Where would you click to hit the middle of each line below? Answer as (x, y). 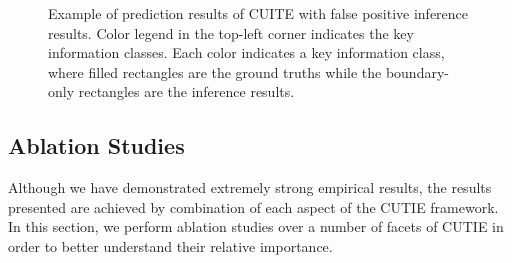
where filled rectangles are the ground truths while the (215, 71)
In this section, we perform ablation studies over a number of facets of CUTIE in (256, 226)
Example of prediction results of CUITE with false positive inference (258, 13)
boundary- (417, 71)
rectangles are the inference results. (186, 91)
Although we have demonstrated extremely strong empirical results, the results (250, 187)
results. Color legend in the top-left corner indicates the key (231, 32)
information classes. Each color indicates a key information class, (246, 52)
